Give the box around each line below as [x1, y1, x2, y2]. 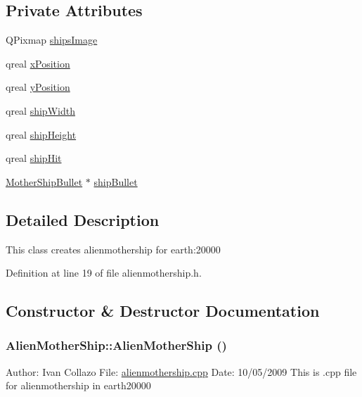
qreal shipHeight [6, 127, 77, 141]
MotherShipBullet [6, 174, 83, 189]
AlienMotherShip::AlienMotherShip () [6, 336, 227, 354]
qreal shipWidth [6, 103, 75, 118]
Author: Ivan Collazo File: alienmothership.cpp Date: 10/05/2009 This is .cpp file [6, 364, 357, 379]
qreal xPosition [6, 56, 70, 70]
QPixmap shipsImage [6, 32, 98, 47]
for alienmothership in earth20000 [6, 378, 151, 393]
